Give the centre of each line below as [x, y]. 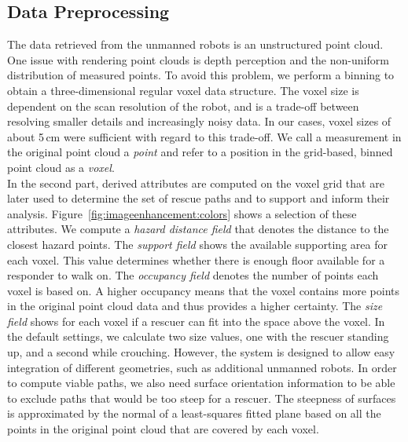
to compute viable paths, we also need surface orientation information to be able [201, 383]
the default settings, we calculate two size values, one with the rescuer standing [198, 336]
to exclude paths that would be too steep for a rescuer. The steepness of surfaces [202, 398]
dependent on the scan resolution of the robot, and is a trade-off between [183, 106]
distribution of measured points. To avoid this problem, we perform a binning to [201, 75]
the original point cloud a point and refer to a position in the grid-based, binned [200, 152]
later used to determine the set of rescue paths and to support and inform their [198, 198]
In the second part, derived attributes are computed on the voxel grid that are [196, 183]
